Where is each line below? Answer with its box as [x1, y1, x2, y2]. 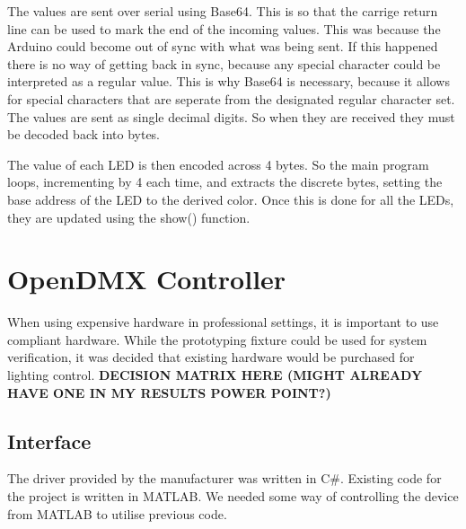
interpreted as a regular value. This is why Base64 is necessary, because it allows [7, 72, 450, 91]
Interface [7, 427, 92, 454]
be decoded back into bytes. [7, 125, 161, 144]
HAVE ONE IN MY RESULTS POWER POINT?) [7, 383, 331, 401]
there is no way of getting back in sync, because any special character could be [7, 54, 441, 73]
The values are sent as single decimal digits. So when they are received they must [7, 107, 455, 126]
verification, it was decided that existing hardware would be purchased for [7, 348, 415, 366]
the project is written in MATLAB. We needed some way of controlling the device [7, 487, 459, 506]
